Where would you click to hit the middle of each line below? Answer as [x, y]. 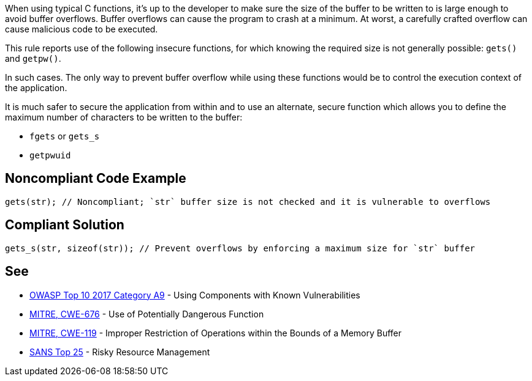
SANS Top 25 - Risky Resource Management [120, 352]
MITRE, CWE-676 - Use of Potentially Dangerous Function [147, 314]
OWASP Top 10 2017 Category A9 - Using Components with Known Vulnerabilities [195, 295]
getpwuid [50, 155]
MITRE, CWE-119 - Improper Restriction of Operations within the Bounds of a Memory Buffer [216, 333]
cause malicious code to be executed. [82, 29]
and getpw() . [33, 58]
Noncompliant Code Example [96, 179]
